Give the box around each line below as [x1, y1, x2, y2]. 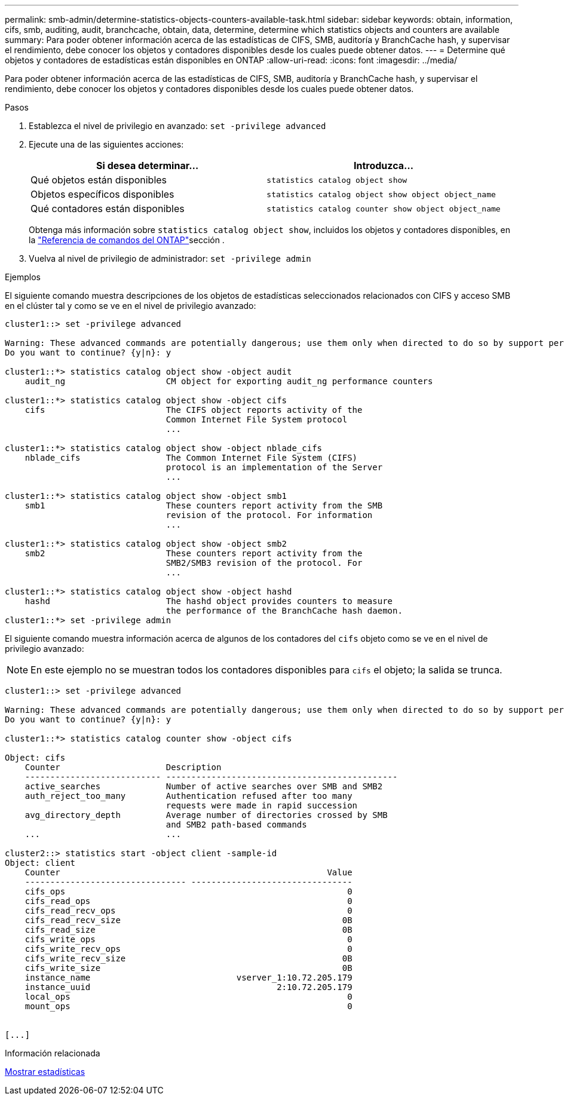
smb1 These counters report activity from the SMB [24, 501, 383, 510]
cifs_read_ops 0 [24, 896, 352, 906]
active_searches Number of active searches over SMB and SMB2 [24, 782, 383, 791]
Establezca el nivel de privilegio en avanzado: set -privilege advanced [29, 121, 326, 131]
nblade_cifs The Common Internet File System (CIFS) [24, 453, 358, 462]
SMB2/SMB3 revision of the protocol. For [165, 558, 363, 568]
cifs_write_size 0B [24, 963, 352, 973]
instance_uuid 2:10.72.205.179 [24, 982, 352, 992]
